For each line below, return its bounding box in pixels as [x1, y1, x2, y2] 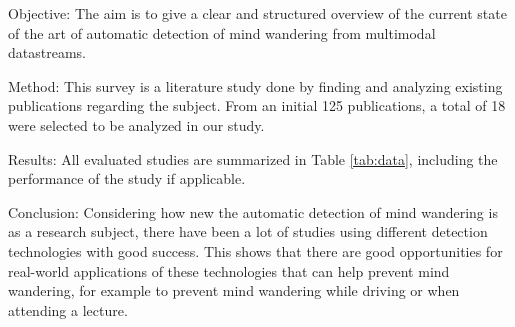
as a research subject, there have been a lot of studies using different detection [8, 221, 488, 242]
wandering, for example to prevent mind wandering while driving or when [8, 280, 460, 301]
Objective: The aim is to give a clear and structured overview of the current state [8, 3, 507, 23]
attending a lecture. [8, 299, 128, 320]
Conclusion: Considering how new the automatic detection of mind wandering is [8, 201, 498, 222]
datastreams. [8, 42, 86, 63]
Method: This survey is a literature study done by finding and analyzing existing [8, 75, 503, 96]
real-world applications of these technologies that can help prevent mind [8, 260, 450, 281]
